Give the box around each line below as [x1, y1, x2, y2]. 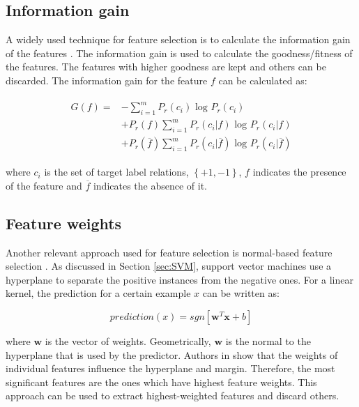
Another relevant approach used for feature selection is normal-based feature [6, 245, 333, 259]
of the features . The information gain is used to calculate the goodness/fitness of [6, 45, 353, 60]
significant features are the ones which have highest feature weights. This [6, 374, 317, 389]
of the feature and [6, 178, 82, 192]
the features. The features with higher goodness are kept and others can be [6, 59, 326, 74]
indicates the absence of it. [93, 178, 208, 192]
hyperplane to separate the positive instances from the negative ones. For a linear [6, 272, 353, 286]
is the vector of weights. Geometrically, [45, 334, 211, 348]
